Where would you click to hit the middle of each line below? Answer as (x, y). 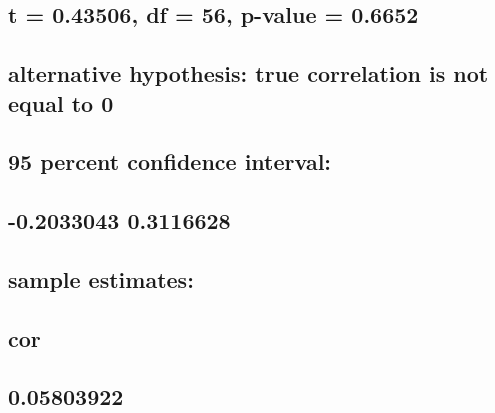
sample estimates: (101, 278)
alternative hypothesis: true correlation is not (248, 73)
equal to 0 (61, 102)
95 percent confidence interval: (170, 161)
